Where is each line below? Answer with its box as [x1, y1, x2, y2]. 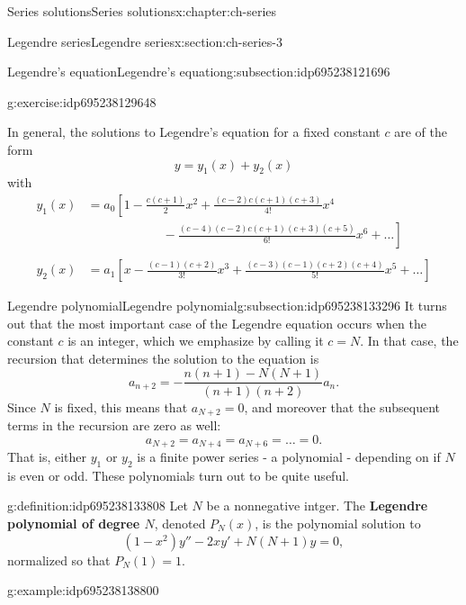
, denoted [154, 514, 206, 532]
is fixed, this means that [54, 397, 188, 416]
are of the [394, 122, 447, 141]
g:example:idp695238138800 [7, 581, 159, 600]
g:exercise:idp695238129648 [7, 92, 157, 111]
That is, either [7, 447, 87, 466]
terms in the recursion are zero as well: [7, 415, 221, 434]
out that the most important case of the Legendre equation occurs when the [7, 313, 427, 332]
